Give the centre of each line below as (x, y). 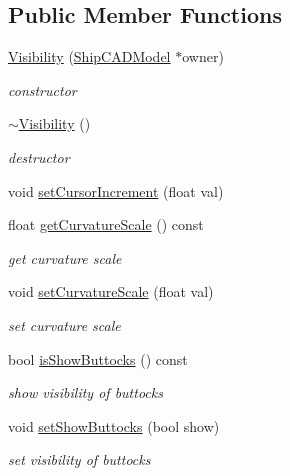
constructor (42, 89)
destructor (39, 156)
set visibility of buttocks (79, 459)
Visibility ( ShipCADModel (89, 56)
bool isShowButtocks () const (98, 358)
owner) (203, 56)
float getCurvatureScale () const (106, 224)
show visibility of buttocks (85, 392)
